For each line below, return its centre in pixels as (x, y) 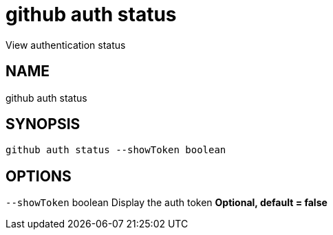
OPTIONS (39, 176)
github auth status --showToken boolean (116, 150)
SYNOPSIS (43, 124)
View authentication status (66, 45)
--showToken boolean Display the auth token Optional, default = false (166, 203)
